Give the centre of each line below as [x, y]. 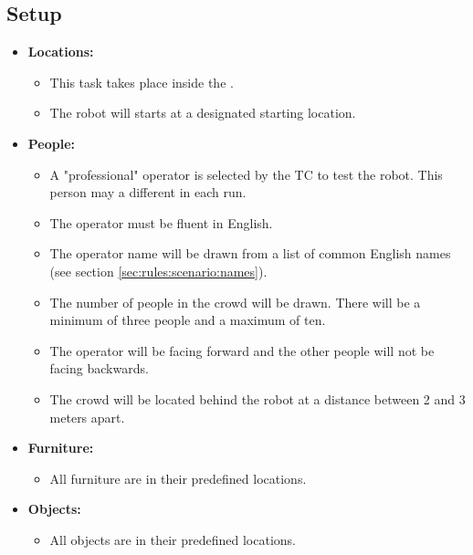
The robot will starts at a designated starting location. [203, 113]
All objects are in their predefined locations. [173, 539]
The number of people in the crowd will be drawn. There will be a [235, 302]
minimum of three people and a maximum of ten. [188, 320]
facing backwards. [99, 368]
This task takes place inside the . [142, 82]
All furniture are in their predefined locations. [178, 478]
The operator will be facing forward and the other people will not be [242, 350]
